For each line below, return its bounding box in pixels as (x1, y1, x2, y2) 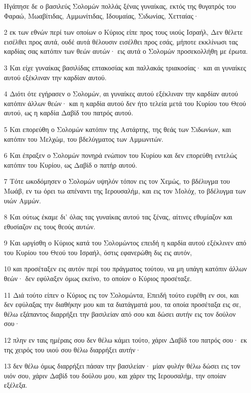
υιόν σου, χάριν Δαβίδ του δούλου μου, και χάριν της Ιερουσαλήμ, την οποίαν (4, 370, 227, 380)
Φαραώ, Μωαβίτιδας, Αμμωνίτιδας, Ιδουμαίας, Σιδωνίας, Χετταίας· (4, 10, 199, 21)
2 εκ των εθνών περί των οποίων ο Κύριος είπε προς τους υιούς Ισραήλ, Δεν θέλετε (4, 27, 243, 37)
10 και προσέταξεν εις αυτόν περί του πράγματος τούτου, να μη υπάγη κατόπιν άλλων (4, 263, 247, 274)
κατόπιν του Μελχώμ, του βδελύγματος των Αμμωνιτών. (4, 133, 164, 144)
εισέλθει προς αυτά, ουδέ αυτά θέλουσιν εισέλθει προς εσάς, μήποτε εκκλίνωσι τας (4, 36, 238, 46)
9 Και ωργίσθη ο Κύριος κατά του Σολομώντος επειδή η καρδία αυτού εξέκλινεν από (4, 238, 247, 248)
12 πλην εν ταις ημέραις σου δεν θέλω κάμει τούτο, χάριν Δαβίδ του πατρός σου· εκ (4, 335, 247, 345)
